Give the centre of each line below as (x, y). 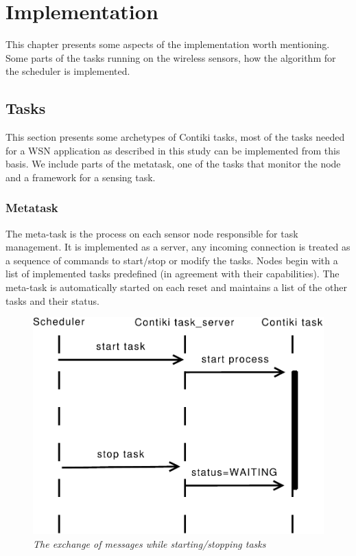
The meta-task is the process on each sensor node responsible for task (152, 233)
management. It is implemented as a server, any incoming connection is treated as (178, 247)
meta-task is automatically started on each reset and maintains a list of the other (176, 287)
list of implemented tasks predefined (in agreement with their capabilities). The (173, 274)
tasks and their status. (52, 300)
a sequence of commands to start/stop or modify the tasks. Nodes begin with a (172, 260)
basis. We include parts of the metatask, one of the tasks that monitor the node (173, 164)
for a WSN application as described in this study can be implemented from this (173, 150)
